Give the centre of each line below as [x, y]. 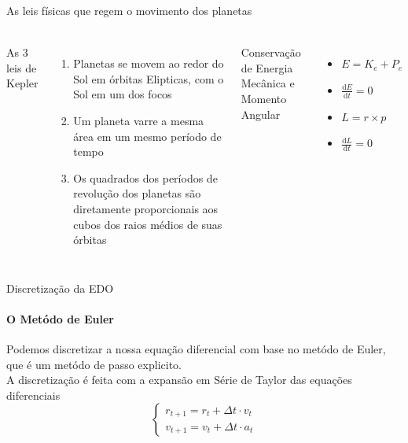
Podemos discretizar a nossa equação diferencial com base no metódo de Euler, [196, 349]
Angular [261, 114]
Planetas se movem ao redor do [149, 63]
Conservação [271, 52]
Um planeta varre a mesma [139, 120]
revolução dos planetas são [137, 193]
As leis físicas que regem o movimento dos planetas [129, 10]
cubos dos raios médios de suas [148, 224]
